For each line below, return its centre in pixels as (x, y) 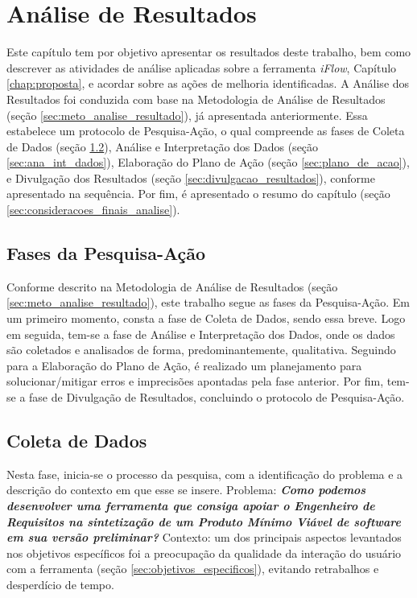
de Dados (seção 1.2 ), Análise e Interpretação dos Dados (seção (163, 146)
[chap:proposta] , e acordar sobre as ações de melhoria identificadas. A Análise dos (208, 83)
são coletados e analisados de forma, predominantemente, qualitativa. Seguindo (201, 350)
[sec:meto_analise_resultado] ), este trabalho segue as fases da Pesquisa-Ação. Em (208, 302)
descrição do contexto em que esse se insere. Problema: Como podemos (186, 490)
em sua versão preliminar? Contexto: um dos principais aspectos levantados (204, 537)
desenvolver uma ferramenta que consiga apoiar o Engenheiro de (191, 505)
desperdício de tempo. (60, 584)
